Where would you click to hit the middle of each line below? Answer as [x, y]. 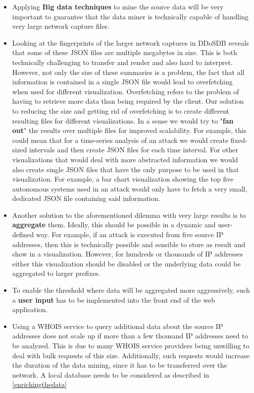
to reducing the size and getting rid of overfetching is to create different [121, 110]
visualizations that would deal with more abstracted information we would [125, 159]
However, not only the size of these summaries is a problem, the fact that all [128, 72]
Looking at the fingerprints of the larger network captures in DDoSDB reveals [130, 42]
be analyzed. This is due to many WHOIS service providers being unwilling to [131, 345]
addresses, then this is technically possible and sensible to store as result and [129, 244]
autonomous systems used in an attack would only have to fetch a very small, [130, 188]
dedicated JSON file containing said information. [86, 198]
